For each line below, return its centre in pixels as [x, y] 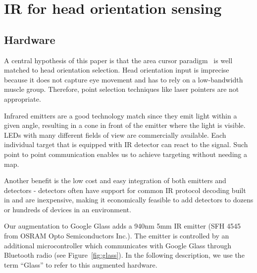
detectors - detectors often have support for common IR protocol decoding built [125, 190]
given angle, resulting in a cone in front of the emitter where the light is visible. [125, 125]
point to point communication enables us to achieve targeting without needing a [126, 154]
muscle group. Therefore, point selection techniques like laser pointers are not [122, 89]
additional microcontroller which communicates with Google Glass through [118, 245]
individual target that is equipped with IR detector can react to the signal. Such [126, 144]
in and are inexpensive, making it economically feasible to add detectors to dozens [129, 200]
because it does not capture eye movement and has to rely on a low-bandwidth [124, 79]
